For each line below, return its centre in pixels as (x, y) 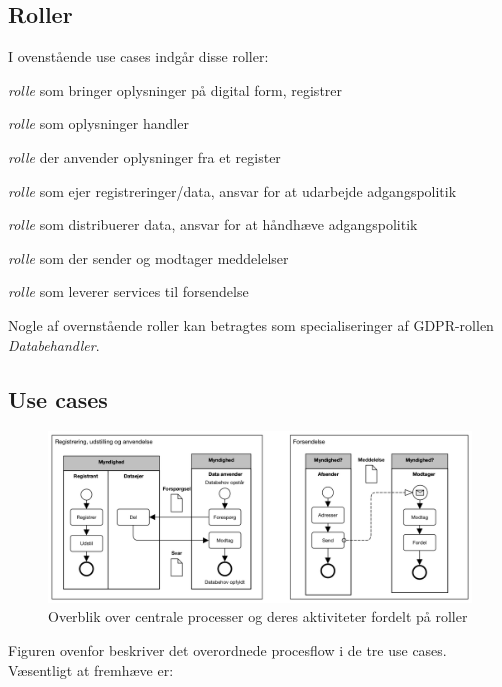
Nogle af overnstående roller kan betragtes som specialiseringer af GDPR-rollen (251, 324)
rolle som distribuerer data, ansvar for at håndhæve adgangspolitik (213, 224)
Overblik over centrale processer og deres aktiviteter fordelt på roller (258, 616)
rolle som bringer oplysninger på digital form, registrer (175, 89)
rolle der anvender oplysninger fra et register (144, 156)
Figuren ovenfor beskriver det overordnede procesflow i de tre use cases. (227, 649)
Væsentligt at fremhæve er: (91, 669)
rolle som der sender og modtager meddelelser (148, 257)
